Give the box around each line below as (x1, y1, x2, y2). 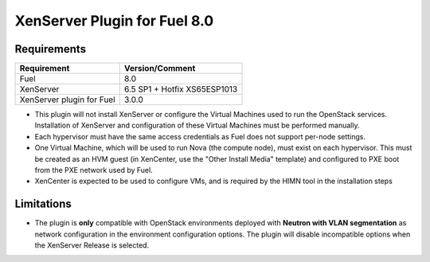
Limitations (14, 197, 72, 211)
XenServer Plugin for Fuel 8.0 (14, 12, 214, 29)
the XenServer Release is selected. (34, 240, 150, 250)
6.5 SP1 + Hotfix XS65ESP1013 (123, 84, 238, 95)
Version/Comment (123, 63, 196, 74)
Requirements (14, 42, 87, 56)
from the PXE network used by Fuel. (34, 166, 153, 175)
